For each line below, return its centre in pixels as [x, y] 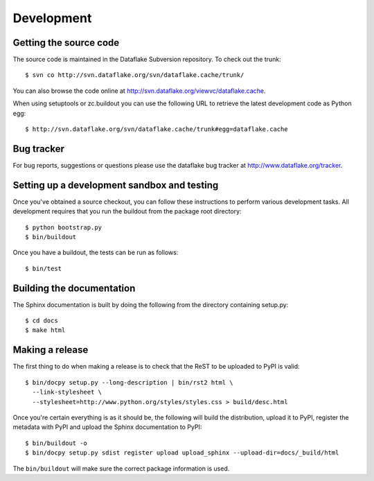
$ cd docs [42, 321]
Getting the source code [66, 43]
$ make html [45, 330]
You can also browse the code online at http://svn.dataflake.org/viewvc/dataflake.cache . [139, 91]
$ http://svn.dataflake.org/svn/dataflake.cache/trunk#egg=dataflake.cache [157, 129]
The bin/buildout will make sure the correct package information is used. [121, 469]
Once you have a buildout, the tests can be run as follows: [96, 252]
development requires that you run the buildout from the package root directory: [127, 211]
